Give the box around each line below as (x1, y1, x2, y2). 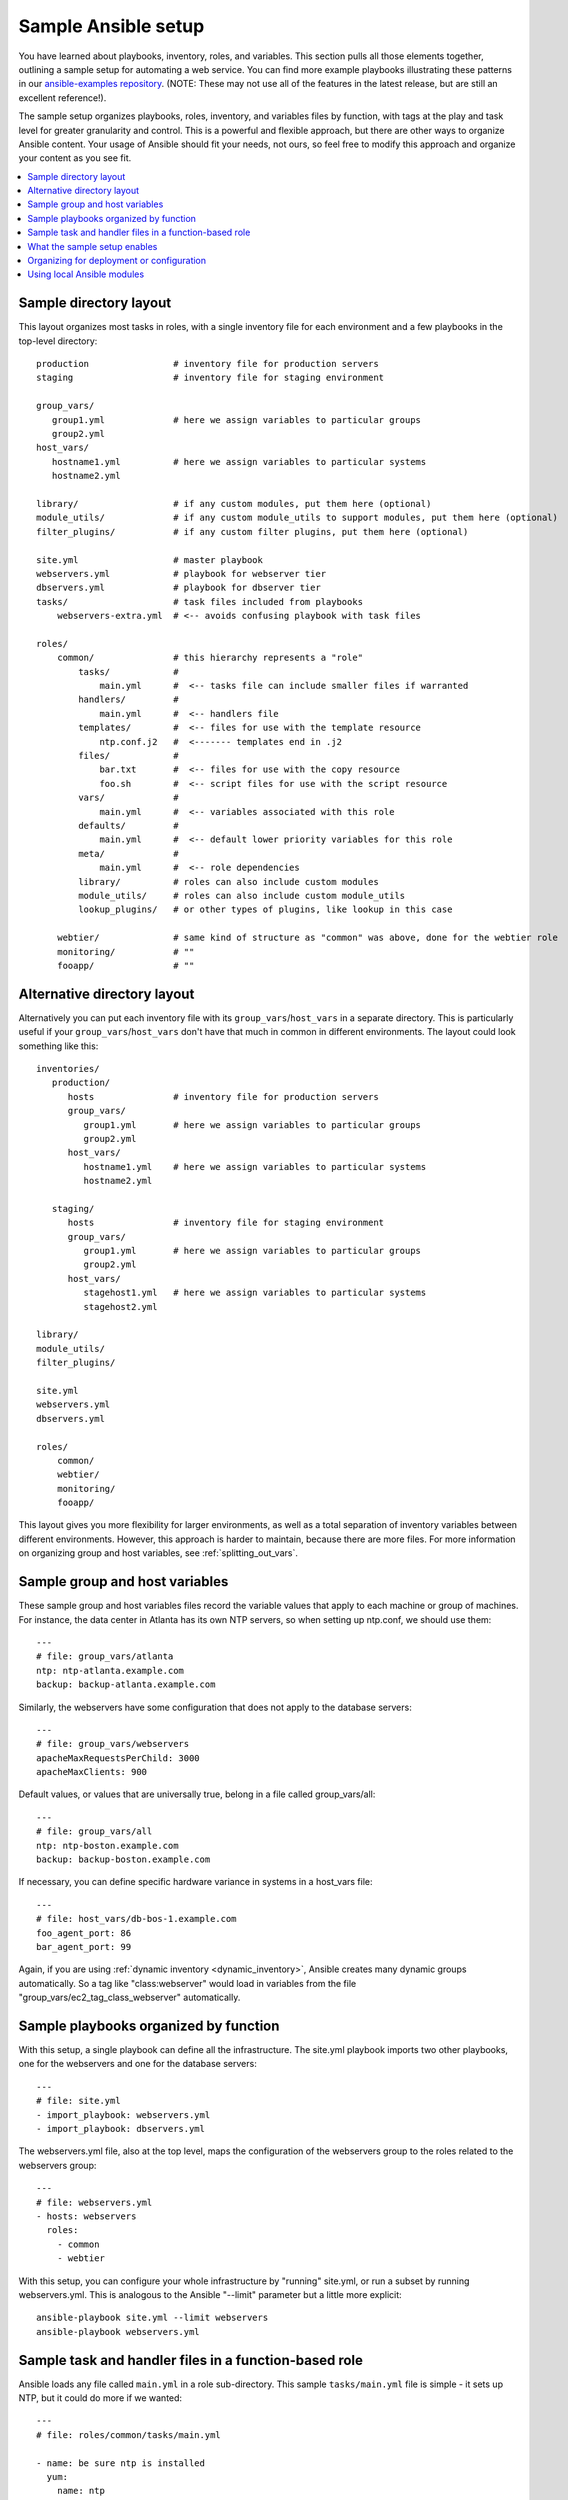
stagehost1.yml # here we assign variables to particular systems (83, 1287, 427, 1299)
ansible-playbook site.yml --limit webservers (36, 2312, 269, 2324)
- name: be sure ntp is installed (36, 2457, 205, 2469)
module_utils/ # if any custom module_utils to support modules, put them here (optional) (36, 512, 559, 524)
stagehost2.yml (83, 1301, 158, 1312)
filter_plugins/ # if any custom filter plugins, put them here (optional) (36, 526, 469, 537)
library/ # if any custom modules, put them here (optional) (36, 498, 432, 509)
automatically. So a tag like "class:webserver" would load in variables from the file (18, 1977, 357, 1989)
